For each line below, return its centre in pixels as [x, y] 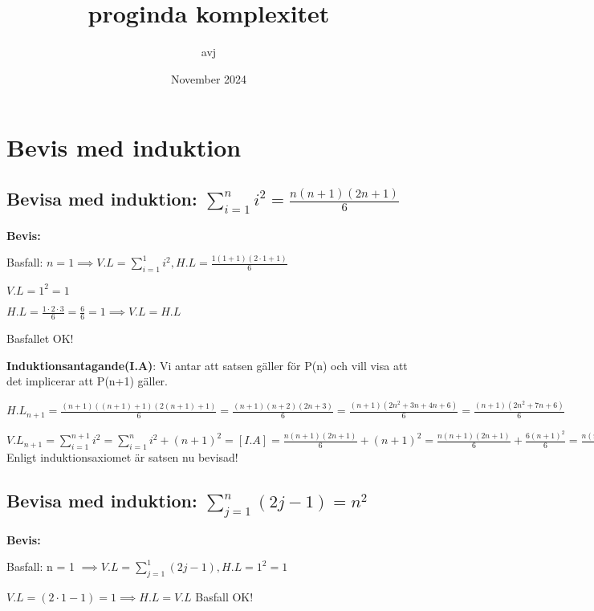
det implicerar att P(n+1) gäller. [87, 381]
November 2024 [209, 78]
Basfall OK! [224, 597]
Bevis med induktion [124, 147]
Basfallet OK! [40, 338]
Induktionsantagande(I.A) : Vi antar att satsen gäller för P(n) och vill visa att [207, 365]
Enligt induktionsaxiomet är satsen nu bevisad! [122, 457]
